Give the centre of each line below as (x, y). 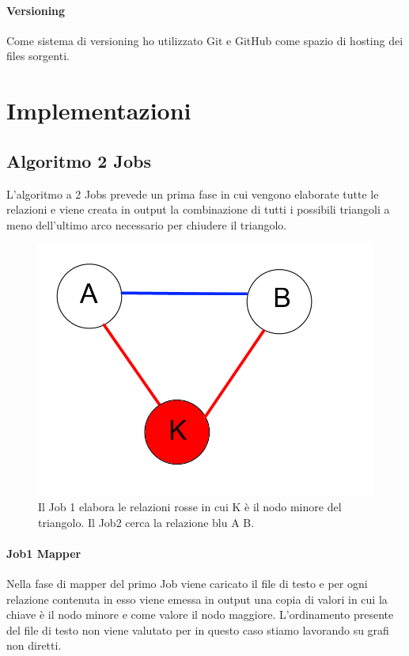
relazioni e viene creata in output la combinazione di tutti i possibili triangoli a (198, 209)
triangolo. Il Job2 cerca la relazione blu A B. (146, 522)
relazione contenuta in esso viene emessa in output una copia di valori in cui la (197, 599)
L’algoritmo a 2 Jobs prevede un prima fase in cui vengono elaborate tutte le (193, 193)
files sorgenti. (38, 56)
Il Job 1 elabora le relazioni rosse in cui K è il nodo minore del (190, 506)
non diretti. (34, 645)
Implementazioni (99, 110)
